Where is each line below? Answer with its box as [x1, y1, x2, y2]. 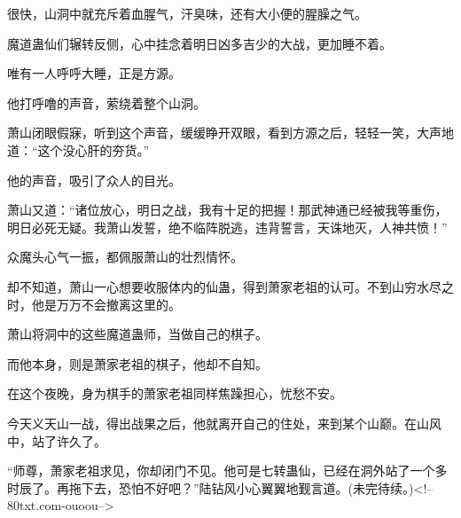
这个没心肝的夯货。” [37, 140, 150, 159]
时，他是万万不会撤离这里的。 [7, 294, 181, 313]
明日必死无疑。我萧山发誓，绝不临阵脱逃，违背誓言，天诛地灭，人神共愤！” [7, 217, 448, 236]
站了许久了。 [31, 431, 106, 450]
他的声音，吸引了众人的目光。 [7, 170, 181, 189]
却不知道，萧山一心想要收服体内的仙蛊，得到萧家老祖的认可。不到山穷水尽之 [7, 277, 454, 295]
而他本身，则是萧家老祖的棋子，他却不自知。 [7, 354, 268, 373]
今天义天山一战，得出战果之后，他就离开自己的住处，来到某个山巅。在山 [7, 413, 429, 432]
